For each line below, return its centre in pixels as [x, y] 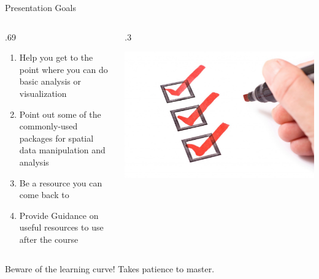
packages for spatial [56, 138]
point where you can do [63, 69]
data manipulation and [62, 150]
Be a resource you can [61, 182]
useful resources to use [61, 227]
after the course [49, 239]
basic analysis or [50, 81]
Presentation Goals [40, 7]
